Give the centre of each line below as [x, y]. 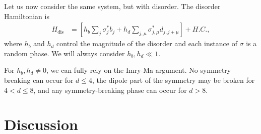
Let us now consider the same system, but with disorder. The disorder [112, 6]
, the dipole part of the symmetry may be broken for [174, 80]
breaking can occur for [39, 80]
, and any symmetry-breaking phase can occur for [110, 90]
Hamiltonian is [27, 16]
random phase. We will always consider [64, 53]
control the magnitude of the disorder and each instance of [147, 43]
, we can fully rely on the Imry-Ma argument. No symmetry [139, 70]
